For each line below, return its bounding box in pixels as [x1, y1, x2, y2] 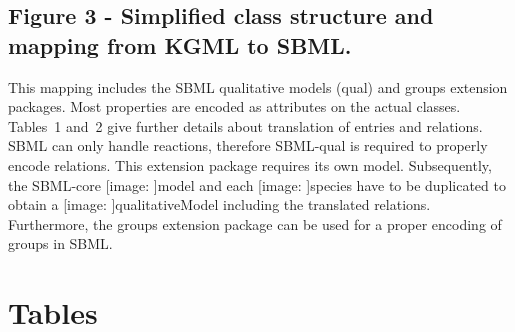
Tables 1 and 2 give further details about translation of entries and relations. [8, 115, 483, 136]
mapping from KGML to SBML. [8, 29, 352, 60]
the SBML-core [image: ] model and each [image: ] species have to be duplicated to [8, 174, 506, 195]
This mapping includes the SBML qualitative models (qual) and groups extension [8, 76, 508, 97]
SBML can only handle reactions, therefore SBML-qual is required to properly [8, 135, 488, 156]
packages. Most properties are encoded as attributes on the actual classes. [8, 96, 461, 117]
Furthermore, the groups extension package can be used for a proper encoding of [8, 213, 502, 234]
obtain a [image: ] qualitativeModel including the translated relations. [8, 194, 431, 215]
